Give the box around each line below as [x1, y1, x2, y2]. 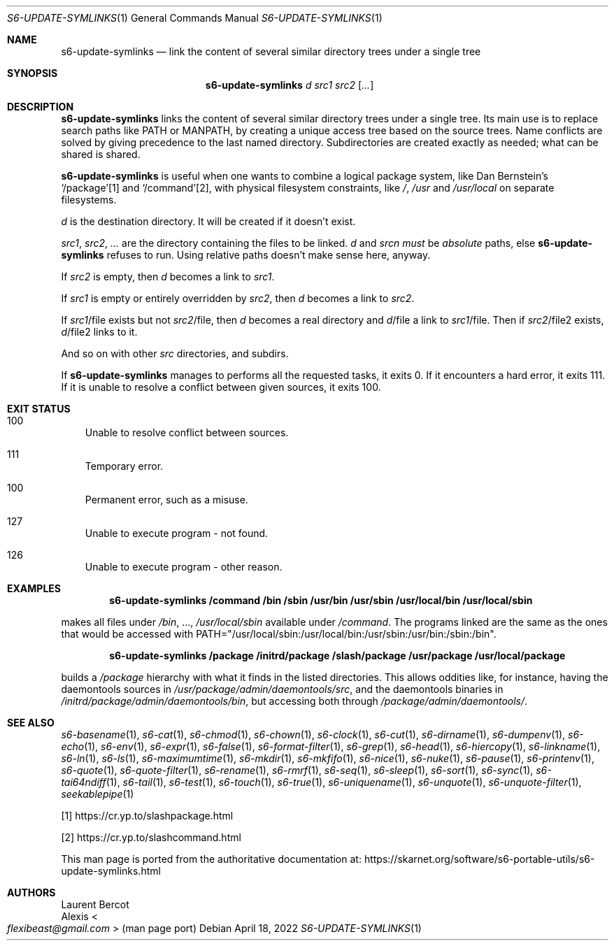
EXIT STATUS [7, 403, 71, 415]
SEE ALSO [7, 717, 55, 729]
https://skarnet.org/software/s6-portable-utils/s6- [364, 853, 595, 865]
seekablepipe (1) [61, 788, 134, 800]
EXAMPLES [7, 582, 61, 594]
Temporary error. [85, 460, 164, 472]
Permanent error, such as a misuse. [85, 494, 248, 506]
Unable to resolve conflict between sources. [85, 427, 289, 438]
